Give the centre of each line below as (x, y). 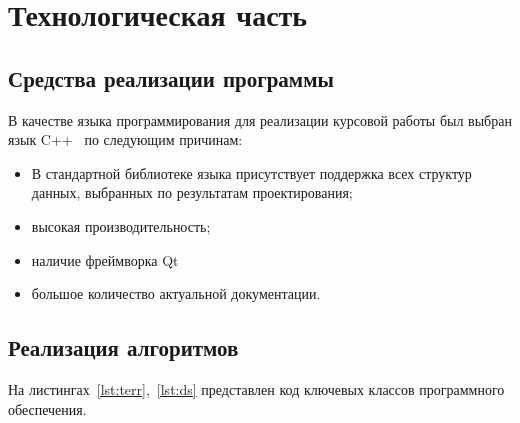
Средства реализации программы (171, 77)
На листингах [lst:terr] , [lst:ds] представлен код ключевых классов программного (256, 388)
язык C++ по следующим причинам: (125, 139)
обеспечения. (47, 408)
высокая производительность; (121, 225)
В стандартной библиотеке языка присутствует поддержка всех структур (251, 172)
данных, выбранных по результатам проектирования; (192, 192)
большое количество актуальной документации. (176, 293)
